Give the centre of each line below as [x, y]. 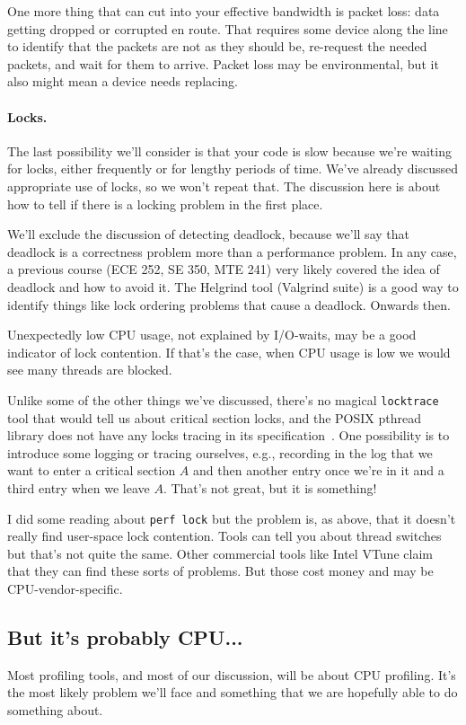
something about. [55, 709]
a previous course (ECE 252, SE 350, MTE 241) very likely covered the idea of [224, 269]
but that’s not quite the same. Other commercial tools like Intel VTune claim [220, 553]
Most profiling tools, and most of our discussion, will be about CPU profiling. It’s [232, 674]
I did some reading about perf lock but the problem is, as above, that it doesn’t [232, 518]
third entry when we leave [79, 487]
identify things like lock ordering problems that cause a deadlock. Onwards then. [229, 304]
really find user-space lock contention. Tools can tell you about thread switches [224, 536]
